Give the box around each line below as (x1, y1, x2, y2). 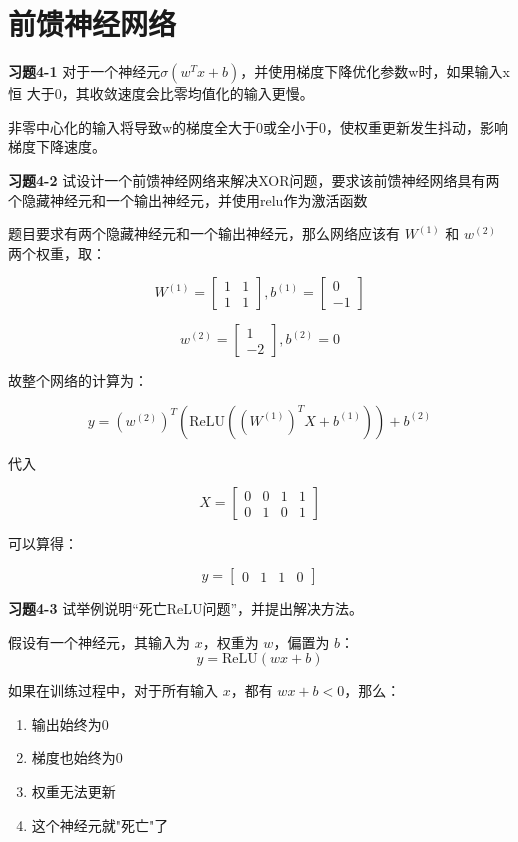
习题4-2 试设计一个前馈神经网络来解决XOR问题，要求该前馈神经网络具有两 (8, 169, 500, 190)
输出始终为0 (31, 713, 109, 734)
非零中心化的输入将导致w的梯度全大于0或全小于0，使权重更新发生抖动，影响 (8, 116, 509, 137)
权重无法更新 (31, 781, 116, 802)
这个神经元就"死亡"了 (31, 814, 169, 835)
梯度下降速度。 (8, 136, 106, 157)
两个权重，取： (8, 242, 106, 263)
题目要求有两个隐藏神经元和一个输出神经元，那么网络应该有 (8, 223, 400, 244)
